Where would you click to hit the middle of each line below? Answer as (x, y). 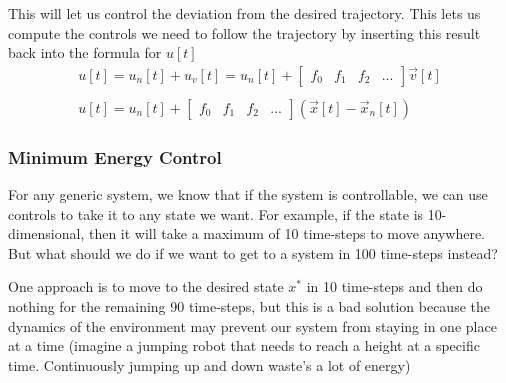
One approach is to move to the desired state (146, 286)
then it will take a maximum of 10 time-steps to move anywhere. (286, 233)
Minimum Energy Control (115, 156)
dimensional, (46, 233)
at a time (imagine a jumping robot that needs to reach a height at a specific (244, 345)
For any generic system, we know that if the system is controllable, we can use (248, 194)
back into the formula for (85, 52)
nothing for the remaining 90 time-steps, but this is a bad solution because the (249, 306)
